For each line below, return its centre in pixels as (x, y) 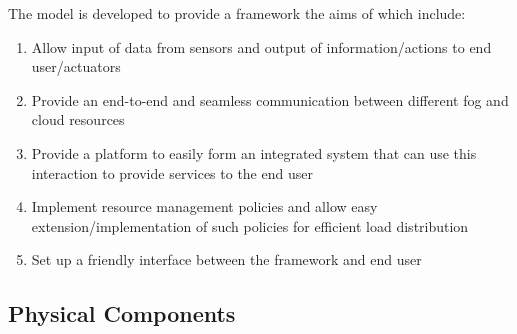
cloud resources (78, 119)
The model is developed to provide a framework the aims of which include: (237, 13)
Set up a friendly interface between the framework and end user (226, 259)
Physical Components (122, 313)
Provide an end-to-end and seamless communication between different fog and (270, 99)
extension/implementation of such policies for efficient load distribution (250, 225)
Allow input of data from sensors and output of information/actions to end (261, 46)
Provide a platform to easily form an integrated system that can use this (254, 152)
